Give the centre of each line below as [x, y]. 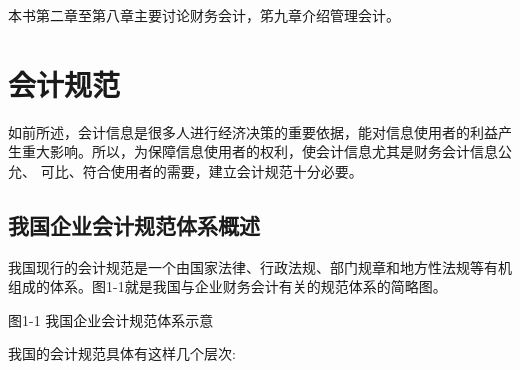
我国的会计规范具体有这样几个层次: [122, 353]
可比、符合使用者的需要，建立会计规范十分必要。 [201, 170]
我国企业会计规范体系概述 [134, 224]
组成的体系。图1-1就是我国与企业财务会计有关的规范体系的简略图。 [227, 286]
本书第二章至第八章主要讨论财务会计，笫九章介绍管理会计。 [204, 15]
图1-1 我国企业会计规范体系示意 [111, 319]
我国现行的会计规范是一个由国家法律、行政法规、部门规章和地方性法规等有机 [260, 266]
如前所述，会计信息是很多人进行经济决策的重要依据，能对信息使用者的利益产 [260, 131]
